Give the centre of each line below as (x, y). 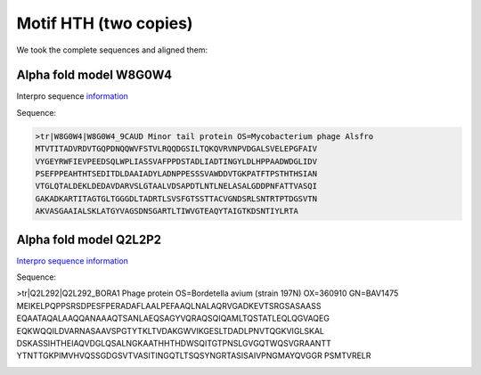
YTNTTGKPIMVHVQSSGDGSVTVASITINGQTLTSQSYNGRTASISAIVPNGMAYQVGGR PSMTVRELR (194, 355)
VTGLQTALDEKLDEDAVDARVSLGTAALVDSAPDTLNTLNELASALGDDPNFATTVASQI (176, 186)
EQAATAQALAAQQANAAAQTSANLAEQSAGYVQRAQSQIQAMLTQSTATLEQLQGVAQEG (173, 318)
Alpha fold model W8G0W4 (94, 75)
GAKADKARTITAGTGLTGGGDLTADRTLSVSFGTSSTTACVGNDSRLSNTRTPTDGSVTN (176, 199)
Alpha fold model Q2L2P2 (89, 239)
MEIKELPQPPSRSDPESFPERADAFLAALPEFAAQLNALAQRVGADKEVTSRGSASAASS (169, 306)
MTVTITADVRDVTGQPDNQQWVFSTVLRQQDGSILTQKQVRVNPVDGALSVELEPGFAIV (176, 149)
